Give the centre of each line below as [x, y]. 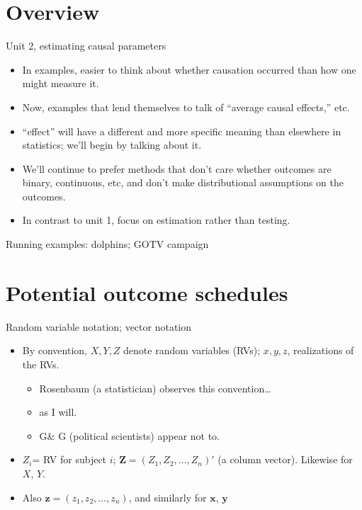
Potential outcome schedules [147, 292]
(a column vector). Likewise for [285, 459]
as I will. [58, 412]
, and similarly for [168, 497]
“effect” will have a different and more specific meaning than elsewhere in [182, 131]
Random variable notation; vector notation [99, 326]
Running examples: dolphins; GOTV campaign [107, 244]
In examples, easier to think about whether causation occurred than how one [189, 69]
